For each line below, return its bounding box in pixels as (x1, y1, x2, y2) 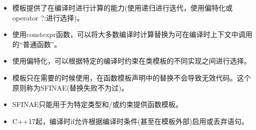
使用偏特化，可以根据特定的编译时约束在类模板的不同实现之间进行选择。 (12, 55, 251, 66)
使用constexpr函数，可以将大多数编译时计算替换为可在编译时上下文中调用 (12, 29, 252, 39)
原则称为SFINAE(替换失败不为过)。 (12, 82, 129, 92)
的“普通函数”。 (12, 38, 62, 49)
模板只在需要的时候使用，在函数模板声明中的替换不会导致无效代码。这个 (12, 72, 251, 82)
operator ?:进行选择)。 (12, 12, 84, 22)
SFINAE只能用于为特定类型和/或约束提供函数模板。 (12, 99, 183, 109)
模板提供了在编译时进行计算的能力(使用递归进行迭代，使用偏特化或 (12, 2, 233, 12)
